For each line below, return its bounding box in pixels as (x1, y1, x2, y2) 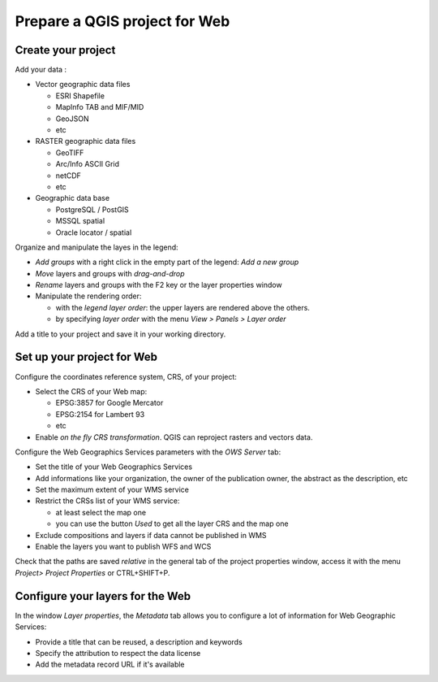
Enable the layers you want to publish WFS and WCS (35, 541, 212, 552)
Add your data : (15, 65, 67, 75)
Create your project (15, 43, 116, 57)
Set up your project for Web (15, 350, 158, 364)
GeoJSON (55, 114, 89, 124)
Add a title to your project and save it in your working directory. (15, 329, 226, 339)
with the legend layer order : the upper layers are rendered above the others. (55, 302, 310, 312)
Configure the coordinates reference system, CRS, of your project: (15, 371, 237, 381)
